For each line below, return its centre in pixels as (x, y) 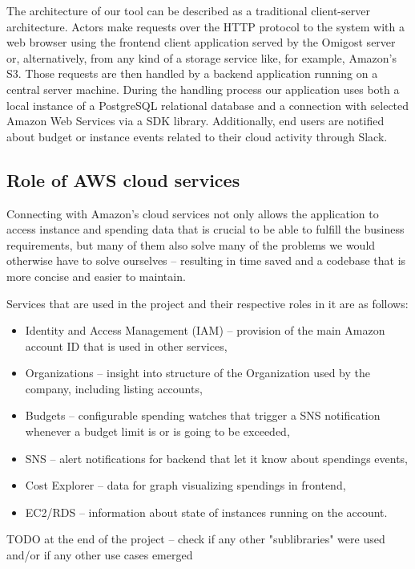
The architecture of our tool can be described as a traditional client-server (188, 10)
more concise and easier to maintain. (96, 276)
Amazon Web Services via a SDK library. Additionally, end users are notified (195, 121)
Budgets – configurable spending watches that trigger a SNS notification (203, 415)
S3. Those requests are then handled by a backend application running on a (192, 73)
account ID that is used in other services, (126, 345)
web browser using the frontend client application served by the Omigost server (201, 42)
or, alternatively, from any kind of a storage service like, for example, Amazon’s (201, 57)
